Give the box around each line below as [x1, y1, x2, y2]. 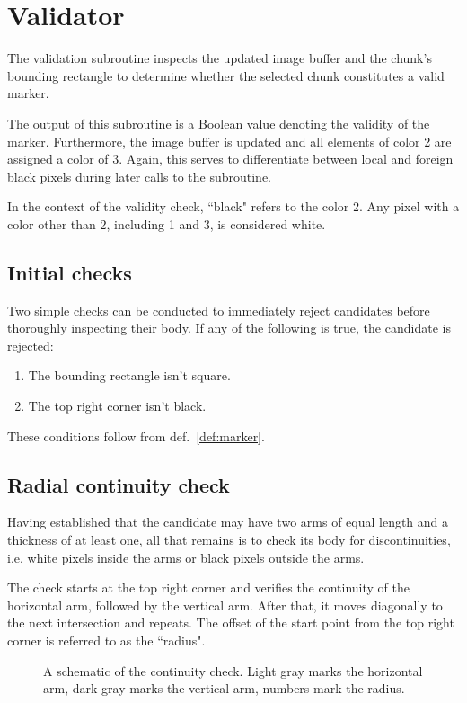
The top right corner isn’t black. [28, 396, 207, 415]
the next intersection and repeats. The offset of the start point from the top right [7, 613, 454, 632]
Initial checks [7, 258, 132, 286]
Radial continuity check [7, 470, 230, 498]
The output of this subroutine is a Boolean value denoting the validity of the [7, 113, 430, 132]
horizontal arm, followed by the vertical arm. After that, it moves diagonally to [7, 595, 443, 614]
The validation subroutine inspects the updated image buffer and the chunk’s [7, 49, 432, 67]
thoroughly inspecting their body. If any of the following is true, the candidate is [7, 318, 451, 337]
